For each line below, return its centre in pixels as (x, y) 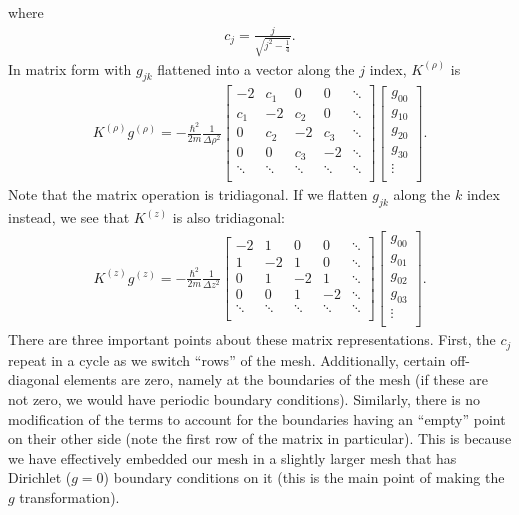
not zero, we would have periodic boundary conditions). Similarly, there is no (244, 398)
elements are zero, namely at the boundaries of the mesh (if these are (276, 379)
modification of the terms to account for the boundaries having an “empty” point (257, 418)
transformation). (69, 496)
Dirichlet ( (40, 477)
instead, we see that (69, 217)
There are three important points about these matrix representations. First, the (252, 339)
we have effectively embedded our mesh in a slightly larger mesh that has (232, 457)
